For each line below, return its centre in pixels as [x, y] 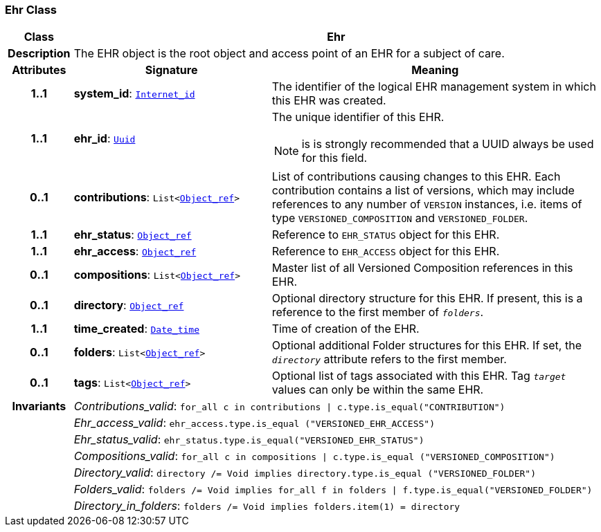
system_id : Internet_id [134, 94]
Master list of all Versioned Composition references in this [422, 268]
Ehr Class [31, 10]
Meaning [435, 70]
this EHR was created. [329, 101]
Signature [171, 70]
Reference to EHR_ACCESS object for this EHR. [386, 251]
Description [39, 54]
